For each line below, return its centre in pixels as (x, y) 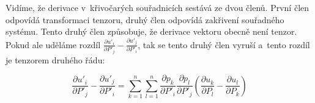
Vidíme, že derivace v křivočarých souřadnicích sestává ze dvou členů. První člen (157, 7)
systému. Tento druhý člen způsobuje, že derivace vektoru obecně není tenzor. (151, 31)
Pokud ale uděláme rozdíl (53, 44)
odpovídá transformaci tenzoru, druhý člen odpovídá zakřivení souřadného (145, 19)
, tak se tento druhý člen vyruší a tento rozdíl (224, 44)
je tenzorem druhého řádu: (55, 59)
